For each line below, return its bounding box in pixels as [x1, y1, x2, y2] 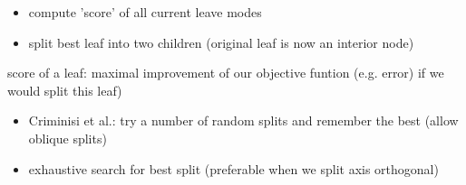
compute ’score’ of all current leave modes [28, 3, 262, 21]
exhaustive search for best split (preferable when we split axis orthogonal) [28, 159, 439, 178]
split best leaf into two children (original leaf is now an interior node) [28, 32, 414, 51]
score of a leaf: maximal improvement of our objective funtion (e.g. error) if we [7, 63, 444, 82]
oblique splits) [28, 128, 107, 147]
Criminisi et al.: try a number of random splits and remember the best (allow [28, 111, 459, 130]
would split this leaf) [7, 80, 122, 99]
